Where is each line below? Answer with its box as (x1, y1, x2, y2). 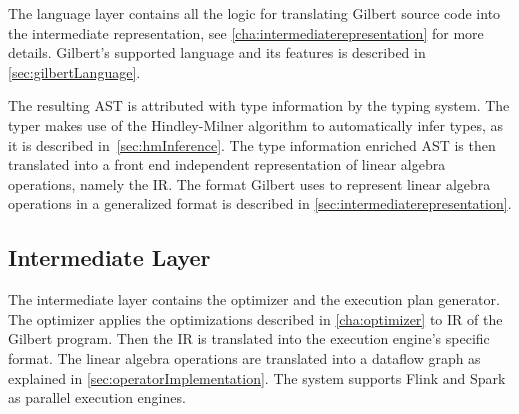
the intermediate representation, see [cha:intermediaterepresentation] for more (8, 22, 484, 43)
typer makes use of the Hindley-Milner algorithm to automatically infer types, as (8, 114, 504, 135)
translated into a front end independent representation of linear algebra (8, 154, 446, 175)
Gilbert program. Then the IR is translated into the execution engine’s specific (8, 328, 490, 349)
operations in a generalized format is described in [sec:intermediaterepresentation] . (8, 193, 512, 214)
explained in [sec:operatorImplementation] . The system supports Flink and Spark (8, 367, 506, 388)
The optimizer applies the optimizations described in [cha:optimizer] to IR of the (8, 308, 503, 329)
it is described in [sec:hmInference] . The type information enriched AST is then (8, 134, 496, 155)
